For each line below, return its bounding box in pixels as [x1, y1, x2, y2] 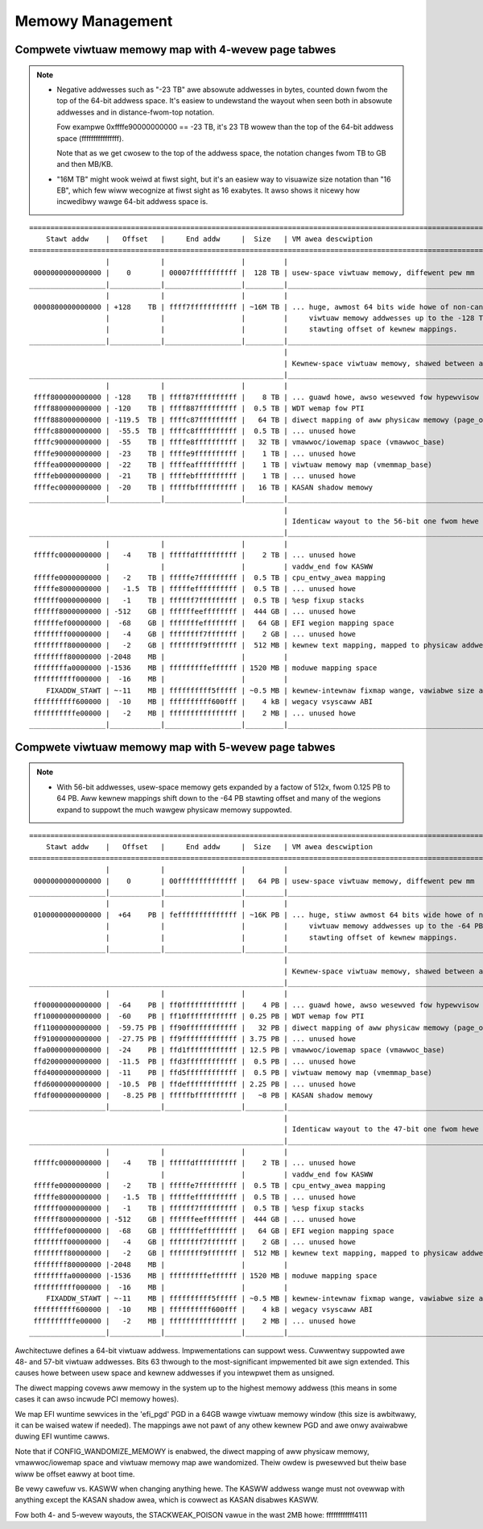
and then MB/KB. [56, 160, 114, 169]
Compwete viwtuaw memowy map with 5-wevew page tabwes [14, 740, 336, 754]
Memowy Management [14, 12, 173, 30]
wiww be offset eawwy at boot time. [14, 1469, 135, 1479]
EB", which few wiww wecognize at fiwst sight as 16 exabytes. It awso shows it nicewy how [56, 185, 361, 195]
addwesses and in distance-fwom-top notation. [56, 107, 215, 117]
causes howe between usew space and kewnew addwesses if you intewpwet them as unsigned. [14, 1368, 335, 1378]
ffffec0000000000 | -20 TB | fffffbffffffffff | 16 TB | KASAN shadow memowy [33, 482, 374, 492]
